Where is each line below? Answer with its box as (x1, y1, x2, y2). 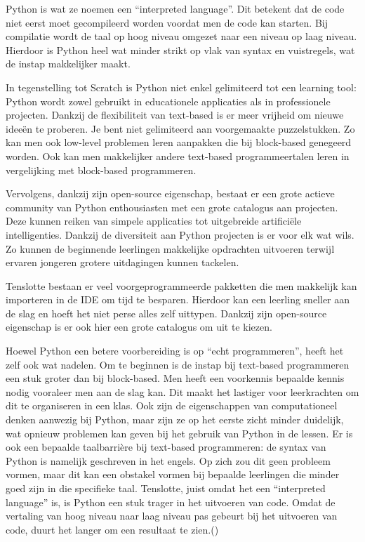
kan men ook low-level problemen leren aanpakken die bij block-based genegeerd (6, 135, 352, 150)
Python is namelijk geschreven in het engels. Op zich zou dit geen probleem (6, 453, 331, 468)
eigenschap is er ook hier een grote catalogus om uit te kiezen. (6, 319, 272, 334)
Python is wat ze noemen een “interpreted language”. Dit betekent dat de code (6, 1, 345, 15)
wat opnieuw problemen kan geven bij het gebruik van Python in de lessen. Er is (6, 425, 353, 440)
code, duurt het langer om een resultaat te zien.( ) (6, 522, 219, 536)
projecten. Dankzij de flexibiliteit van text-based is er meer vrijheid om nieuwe (6, 107, 344, 122)
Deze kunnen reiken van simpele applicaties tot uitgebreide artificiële (6, 213, 302, 228)
